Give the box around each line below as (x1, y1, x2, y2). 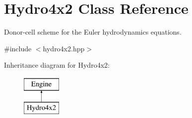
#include (4, 43, 32, 53)
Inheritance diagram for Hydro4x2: (4, 60, 110, 70)
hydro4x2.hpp (43, 43, 85, 53)
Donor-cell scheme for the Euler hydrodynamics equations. (4, 27, 182, 37)
